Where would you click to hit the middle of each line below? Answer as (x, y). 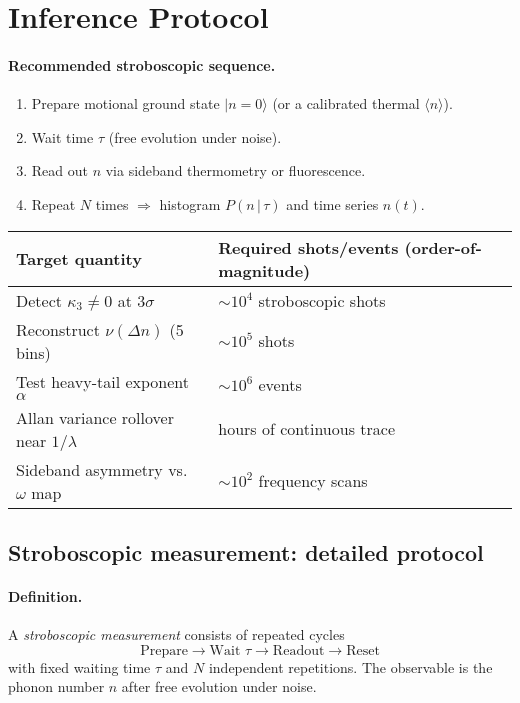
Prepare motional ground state (125, 103)
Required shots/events (308, 247)
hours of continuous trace (307, 429)
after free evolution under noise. (219, 686)
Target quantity (79, 259)
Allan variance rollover (95, 417)
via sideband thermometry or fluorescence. (235, 170)
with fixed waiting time (79, 666)
